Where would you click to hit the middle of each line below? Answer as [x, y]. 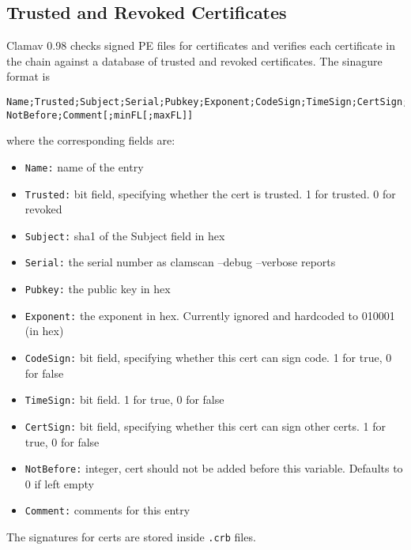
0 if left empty [59, 483]
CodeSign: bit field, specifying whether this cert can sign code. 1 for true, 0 [208, 358]
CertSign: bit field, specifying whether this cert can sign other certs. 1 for [205, 426]
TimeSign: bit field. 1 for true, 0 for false [124, 399]
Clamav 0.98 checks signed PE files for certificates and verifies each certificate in [201, 45]
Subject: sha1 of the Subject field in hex [125, 235]
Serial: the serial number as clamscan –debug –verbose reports [180, 262]
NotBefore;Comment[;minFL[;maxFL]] [100, 115]
